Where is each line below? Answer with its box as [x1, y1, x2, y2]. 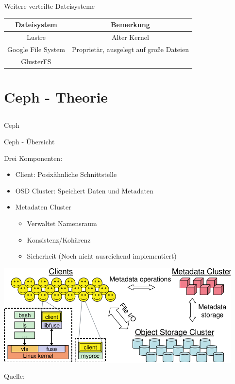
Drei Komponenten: [4, 153, 63, 163]
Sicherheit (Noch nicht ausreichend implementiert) [27, 251, 177, 261]
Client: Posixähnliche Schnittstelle [15, 169, 117, 179]
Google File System [7, 44, 65, 54]
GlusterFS [21, 56, 51, 66]
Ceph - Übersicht [4, 137, 55, 147]
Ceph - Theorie [4, 87, 108, 106]
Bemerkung [111, 19, 150, 30]
